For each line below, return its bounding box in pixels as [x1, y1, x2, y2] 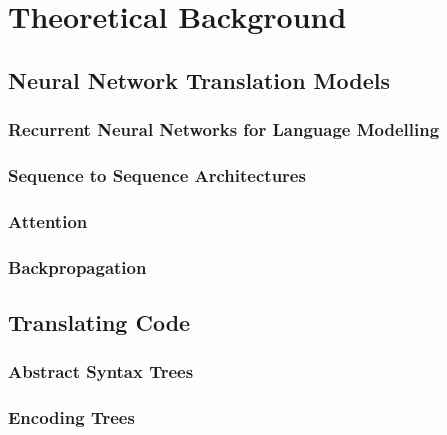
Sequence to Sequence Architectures [8, 162, 306, 187]
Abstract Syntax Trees [8, 359, 194, 384]
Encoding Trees [8, 405, 135, 430]
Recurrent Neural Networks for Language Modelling [8, 117, 440, 142]
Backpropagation [8, 254, 147, 279]
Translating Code [8, 306, 191, 337]
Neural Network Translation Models [8, 64, 390, 95]
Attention [8, 208, 88, 233]
